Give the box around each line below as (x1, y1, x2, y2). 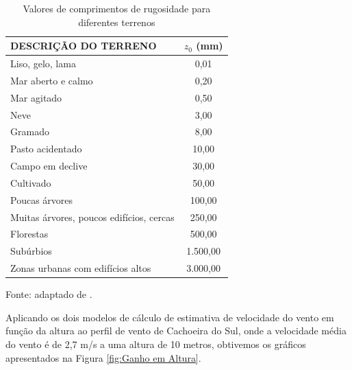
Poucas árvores (10, 192, 73, 207)
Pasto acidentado (10, 141, 82, 156)
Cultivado (10, 175, 51, 189)
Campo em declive (10, 159, 88, 173)
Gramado (10, 124, 49, 139)
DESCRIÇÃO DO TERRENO (10, 38, 157, 53)
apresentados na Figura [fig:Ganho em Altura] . (5, 350, 201, 365)
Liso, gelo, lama (10, 56, 76, 71)
